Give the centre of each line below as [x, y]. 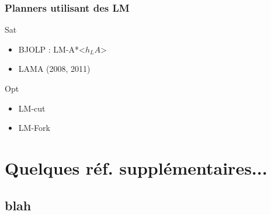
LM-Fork [34, 128]
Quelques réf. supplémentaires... [136, 167]
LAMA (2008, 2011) [54, 69]
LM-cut [32, 108]
